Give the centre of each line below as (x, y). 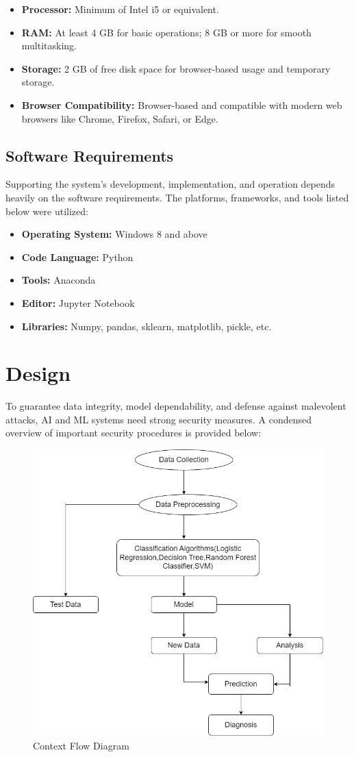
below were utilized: (47, 211)
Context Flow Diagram (81, 745)
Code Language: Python (77, 257)
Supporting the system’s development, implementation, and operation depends (170, 184)
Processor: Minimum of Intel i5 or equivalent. (120, 9)
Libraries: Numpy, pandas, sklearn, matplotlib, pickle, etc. (147, 326)
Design (38, 373)
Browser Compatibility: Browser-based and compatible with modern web (182, 104)
